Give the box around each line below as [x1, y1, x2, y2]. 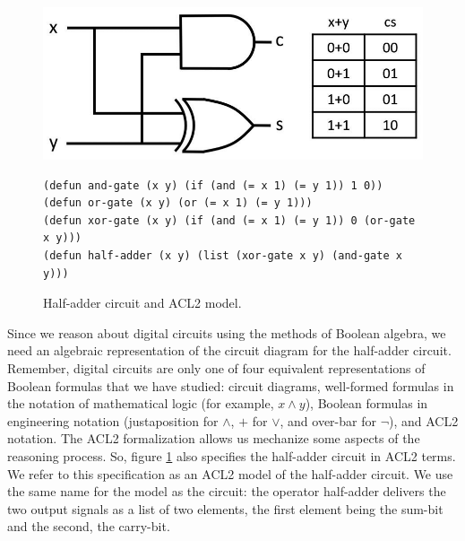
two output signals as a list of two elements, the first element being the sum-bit [7, 499, 443, 518]
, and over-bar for [280, 411, 376, 430]
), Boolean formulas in [305, 394, 428, 413]
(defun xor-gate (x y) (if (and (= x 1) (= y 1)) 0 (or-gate [43, 214, 416, 227]
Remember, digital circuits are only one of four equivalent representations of [7, 359, 426, 378]
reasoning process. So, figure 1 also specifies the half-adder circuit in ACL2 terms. [7, 447, 456, 465]
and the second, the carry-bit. [7, 517, 170, 536]
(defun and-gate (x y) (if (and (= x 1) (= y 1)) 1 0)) [43, 179, 383, 192]
